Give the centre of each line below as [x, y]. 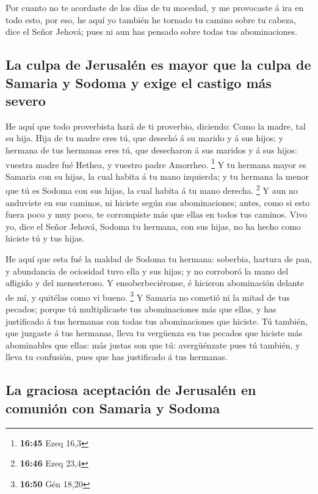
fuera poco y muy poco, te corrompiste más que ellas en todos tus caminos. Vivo [157, 214]
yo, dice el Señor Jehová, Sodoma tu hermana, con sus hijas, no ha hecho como [153, 226]
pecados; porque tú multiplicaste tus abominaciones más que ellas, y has [141, 309]
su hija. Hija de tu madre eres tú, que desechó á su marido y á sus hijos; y [144, 138]
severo [26, 100]
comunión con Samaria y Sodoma [113, 407]
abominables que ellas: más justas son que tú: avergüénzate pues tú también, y [153, 345]
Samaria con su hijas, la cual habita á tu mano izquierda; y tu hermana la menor [157, 176]
